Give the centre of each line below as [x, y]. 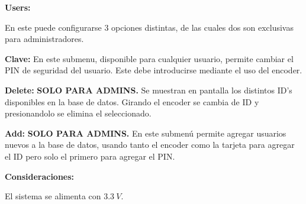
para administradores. [44, 39]
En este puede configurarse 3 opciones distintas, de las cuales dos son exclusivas [149, 27]
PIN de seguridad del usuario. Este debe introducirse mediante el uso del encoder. [154, 70]
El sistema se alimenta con [53, 196]
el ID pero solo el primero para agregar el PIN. [90, 156]
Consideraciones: [40, 176]
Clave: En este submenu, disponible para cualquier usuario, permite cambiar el [149, 58]
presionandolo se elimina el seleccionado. [78, 113]
